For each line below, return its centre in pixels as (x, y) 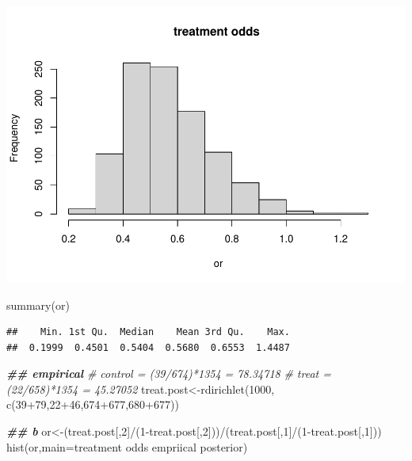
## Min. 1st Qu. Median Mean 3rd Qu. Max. (148, 332)
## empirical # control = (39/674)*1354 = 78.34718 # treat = (169, 373)
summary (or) (38, 305)
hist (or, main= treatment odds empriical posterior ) (127, 446)
